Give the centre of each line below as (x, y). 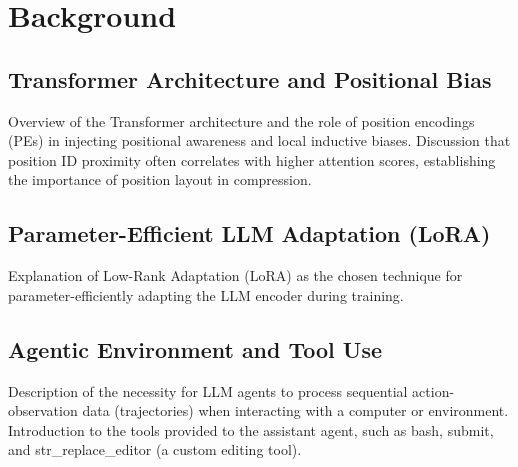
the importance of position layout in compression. (160, 179)
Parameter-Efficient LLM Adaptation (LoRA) (249, 233)
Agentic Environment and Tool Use (195, 348)
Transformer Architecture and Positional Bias (250, 78)
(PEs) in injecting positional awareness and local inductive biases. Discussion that (259, 140)
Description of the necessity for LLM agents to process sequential (208, 390)
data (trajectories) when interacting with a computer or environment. (295, 410)
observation (43, 410)
